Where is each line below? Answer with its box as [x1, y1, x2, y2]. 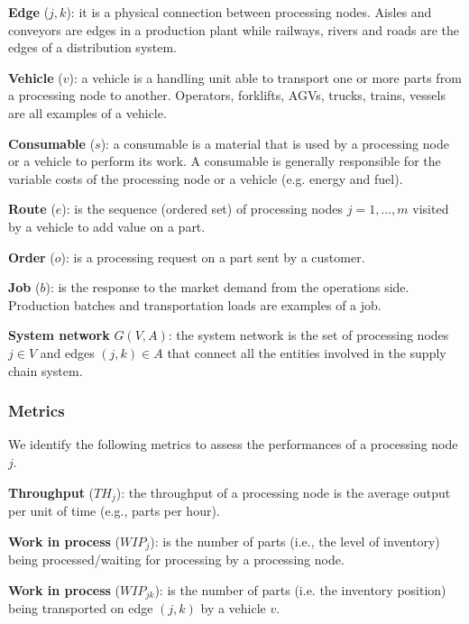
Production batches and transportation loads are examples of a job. [8, 295, 382, 314]
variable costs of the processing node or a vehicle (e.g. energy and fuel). [8, 169, 403, 188]
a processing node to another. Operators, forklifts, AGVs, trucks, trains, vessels [8, 86, 446, 105]
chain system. [8, 361, 83, 380]
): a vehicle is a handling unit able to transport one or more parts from [69, 68, 462, 87]
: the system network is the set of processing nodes [168, 326, 449, 344]
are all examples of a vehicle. [8, 103, 167, 122]
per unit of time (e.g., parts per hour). [8, 500, 220, 519]
